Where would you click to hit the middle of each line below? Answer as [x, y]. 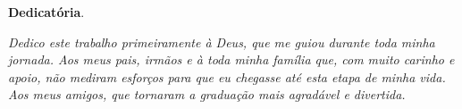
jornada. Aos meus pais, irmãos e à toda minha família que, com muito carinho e [231, 59]
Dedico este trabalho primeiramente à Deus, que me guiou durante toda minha [222, 42]
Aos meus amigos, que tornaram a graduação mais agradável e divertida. [207, 94]
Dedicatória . [46, 12]
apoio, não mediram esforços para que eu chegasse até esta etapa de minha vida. [227, 76]
